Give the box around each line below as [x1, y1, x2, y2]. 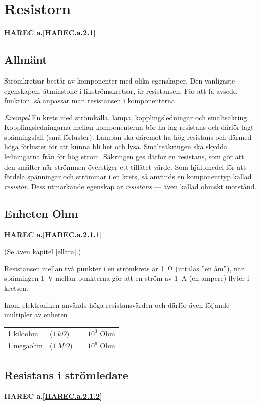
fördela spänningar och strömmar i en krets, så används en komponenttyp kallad [4, 171, 252, 182]
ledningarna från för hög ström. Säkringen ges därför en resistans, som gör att [4, 151, 244, 162]
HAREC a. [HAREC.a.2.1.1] [4, 229, 102, 239]
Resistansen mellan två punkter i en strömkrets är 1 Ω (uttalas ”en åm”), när [4, 263, 244, 273]
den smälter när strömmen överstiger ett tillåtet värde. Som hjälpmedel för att [4, 161, 246, 172]
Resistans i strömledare [4, 367, 128, 382]
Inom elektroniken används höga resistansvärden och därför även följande [4, 299, 230, 310]
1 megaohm [8, 340, 43, 351]
